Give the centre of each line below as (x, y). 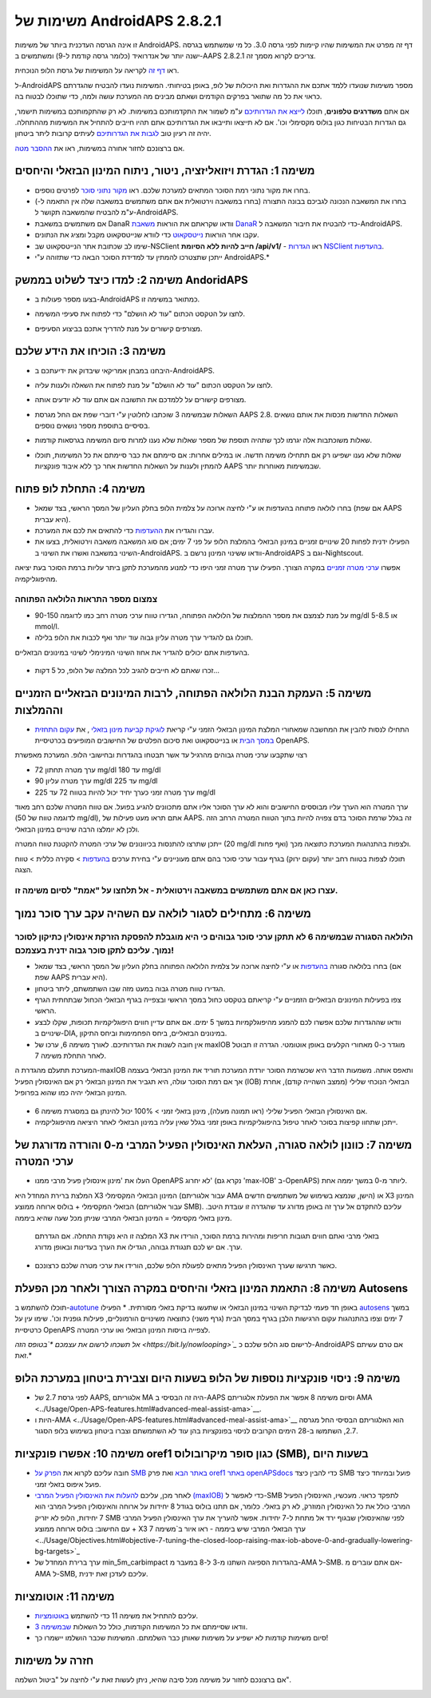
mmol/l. (47, 627)
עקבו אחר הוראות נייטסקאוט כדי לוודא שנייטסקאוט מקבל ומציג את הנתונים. (147, 235)
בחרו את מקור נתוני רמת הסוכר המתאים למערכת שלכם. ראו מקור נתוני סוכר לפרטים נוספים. (172, 190)
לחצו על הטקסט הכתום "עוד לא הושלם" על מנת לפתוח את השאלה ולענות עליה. (154, 385)
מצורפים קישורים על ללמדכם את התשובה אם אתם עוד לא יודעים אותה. (140, 400)
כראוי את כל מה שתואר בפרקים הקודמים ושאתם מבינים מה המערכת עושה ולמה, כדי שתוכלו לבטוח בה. (168, 97)
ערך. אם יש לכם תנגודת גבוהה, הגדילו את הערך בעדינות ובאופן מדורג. (138, 1247)
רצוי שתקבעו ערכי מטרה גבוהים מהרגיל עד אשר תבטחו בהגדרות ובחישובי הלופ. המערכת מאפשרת (161, 755)
